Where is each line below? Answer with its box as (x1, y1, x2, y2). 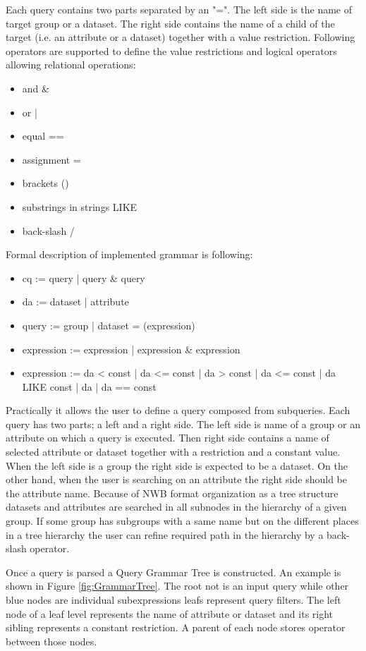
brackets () (22, 176, 69, 190)
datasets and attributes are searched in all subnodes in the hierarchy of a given (6, 499, 347, 514)
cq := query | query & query (22, 270, 145, 285)
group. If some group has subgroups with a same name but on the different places (6, 513, 359, 528)
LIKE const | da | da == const (22, 379, 157, 394)
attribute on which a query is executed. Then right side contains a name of (6, 430, 329, 445)
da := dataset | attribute (22, 294, 129, 309)
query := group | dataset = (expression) (22, 317, 195, 332)
